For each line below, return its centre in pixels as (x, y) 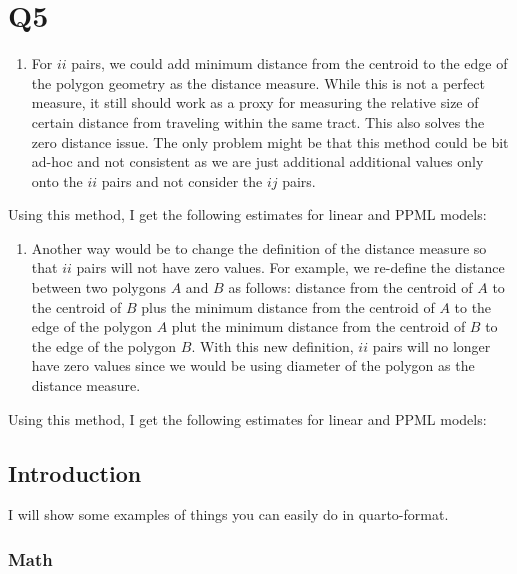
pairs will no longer (431, 345)
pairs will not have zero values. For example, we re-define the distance (290, 267)
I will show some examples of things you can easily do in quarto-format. (228, 514)
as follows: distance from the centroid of (350, 287)
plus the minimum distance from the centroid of (288, 306)
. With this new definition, (272, 345)
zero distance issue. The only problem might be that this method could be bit (270, 141)
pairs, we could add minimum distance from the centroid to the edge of (289, 63)
